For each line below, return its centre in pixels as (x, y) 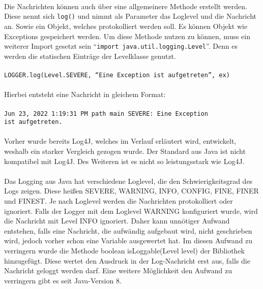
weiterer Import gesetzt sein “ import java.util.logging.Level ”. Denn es (121, 46)
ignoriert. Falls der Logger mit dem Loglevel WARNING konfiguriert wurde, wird (131, 211)
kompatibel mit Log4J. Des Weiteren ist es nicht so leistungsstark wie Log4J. (124, 161)
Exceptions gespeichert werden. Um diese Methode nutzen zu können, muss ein (127, 36)
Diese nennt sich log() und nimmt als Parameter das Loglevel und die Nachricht (130, 16)
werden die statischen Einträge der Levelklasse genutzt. (90, 56)
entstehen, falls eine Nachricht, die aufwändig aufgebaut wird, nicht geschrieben (128, 230)
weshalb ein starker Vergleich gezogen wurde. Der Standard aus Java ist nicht (125, 151)
